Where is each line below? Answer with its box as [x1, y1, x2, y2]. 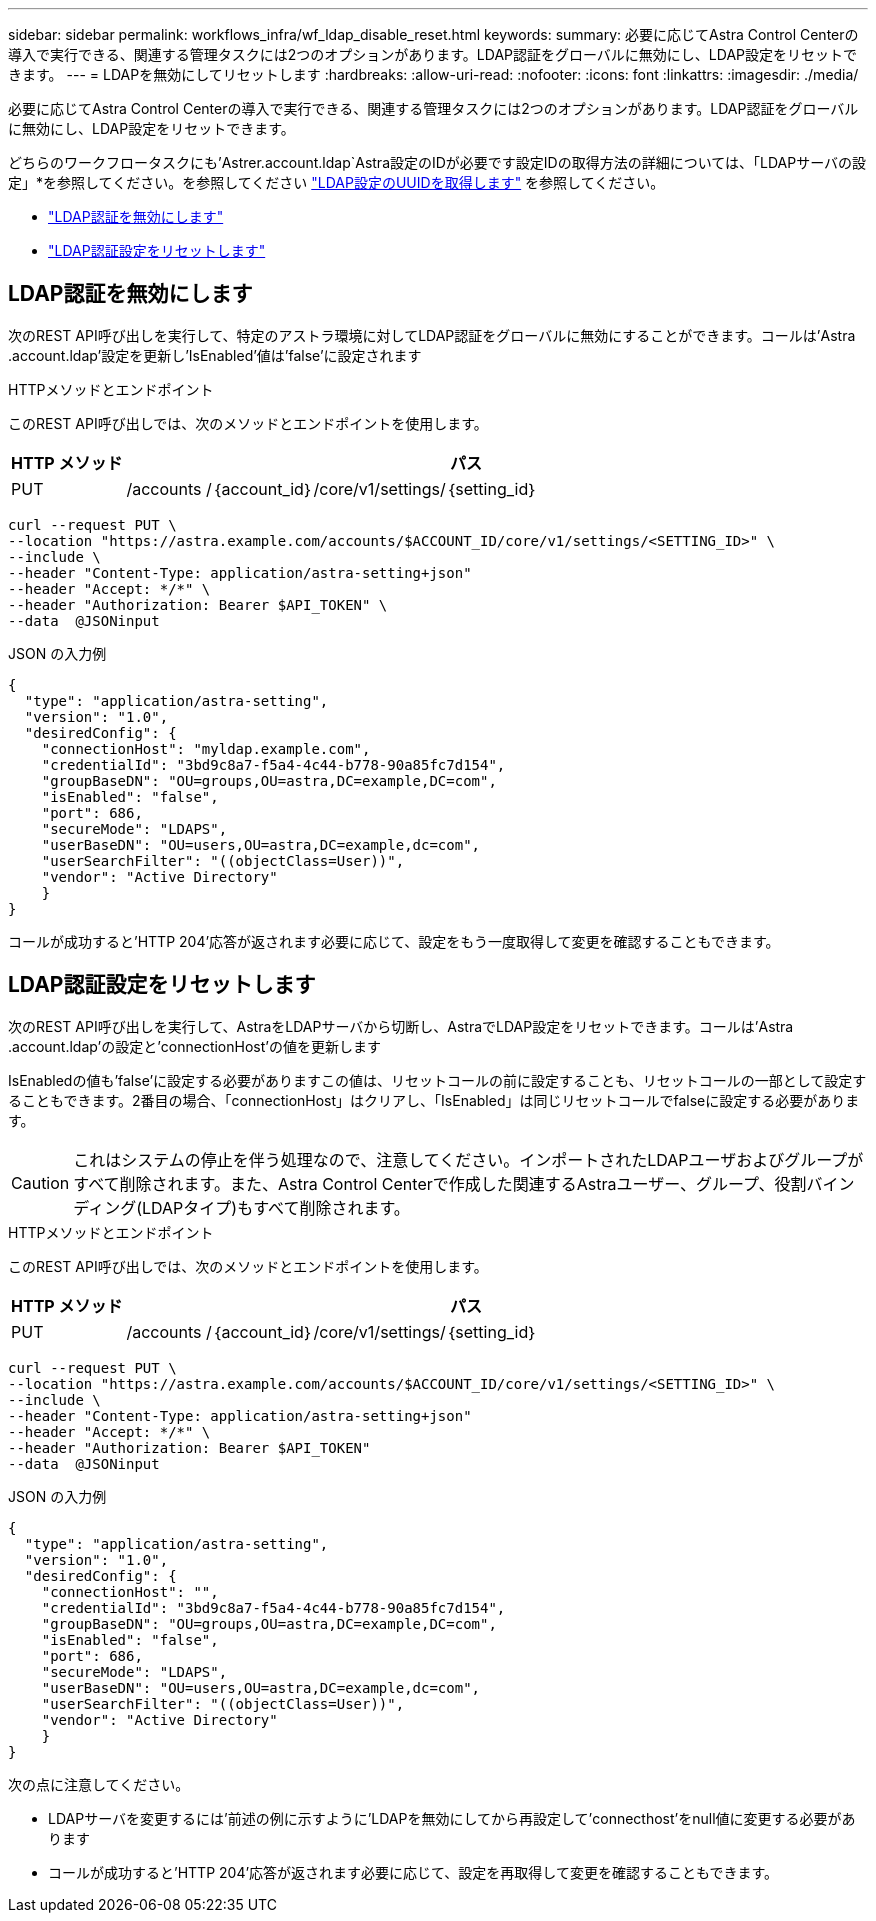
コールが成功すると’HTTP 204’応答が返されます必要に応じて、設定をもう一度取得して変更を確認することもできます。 [8, 932, 780, 950]
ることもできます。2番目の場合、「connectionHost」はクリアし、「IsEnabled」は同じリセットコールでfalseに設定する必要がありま [8, 1091, 860, 1109]
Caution [11, 1172, 70, 1193]
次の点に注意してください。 [8, 1775, 190, 1793]
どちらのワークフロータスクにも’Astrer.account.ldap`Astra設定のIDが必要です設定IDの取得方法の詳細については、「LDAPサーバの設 [8, 154, 867, 171]
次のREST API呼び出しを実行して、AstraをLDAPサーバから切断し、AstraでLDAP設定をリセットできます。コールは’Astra [8, 1017, 794, 1035]
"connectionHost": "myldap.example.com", [41, 740, 371, 757]
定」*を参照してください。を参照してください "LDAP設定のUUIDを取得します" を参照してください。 [8, 174, 665, 191]
